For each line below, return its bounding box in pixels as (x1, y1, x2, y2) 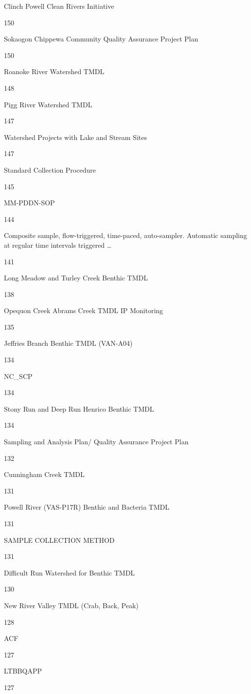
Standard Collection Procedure (4, 164, 96, 175)
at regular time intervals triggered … (4, 239, 112, 250)
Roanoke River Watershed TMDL (4, 66, 105, 77)
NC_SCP (4, 371, 33, 381)
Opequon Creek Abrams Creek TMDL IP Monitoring (4, 305, 163, 316)
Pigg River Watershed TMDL (4, 99, 92, 109)
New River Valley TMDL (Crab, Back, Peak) (4, 600, 139, 610)
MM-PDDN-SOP (4, 198, 55, 208)
